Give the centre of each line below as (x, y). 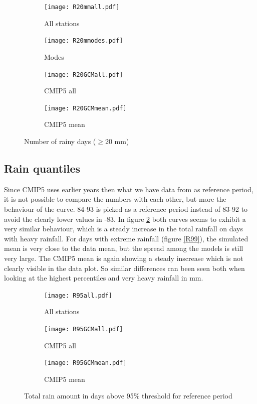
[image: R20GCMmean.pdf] (85, 108)
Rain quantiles (42, 168)
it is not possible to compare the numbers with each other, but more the (115, 199)
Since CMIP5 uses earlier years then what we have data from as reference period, (129, 189)
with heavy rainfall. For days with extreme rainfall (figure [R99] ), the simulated (126, 238)
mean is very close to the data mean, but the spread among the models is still (124, 248)
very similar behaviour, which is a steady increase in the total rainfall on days (123, 229)
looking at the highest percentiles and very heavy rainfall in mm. (104, 278)
